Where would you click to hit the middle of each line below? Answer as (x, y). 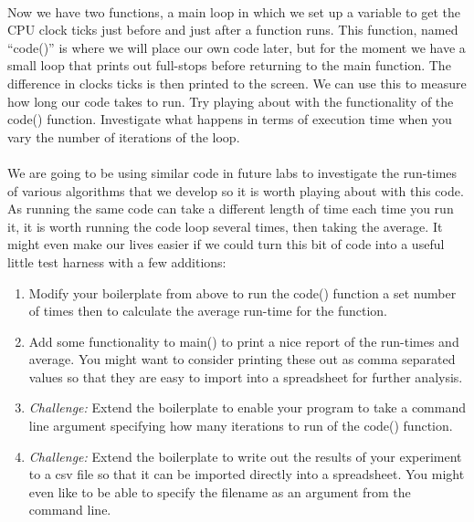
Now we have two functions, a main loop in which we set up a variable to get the (234, 11)
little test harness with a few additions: (117, 261)
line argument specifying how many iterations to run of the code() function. (241, 426)
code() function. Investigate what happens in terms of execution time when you (230, 119)
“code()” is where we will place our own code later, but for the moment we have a (237, 47)
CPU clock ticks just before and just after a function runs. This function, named (233, 30)
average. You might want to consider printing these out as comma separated (242, 359)
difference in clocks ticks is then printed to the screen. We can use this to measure (237, 83)
